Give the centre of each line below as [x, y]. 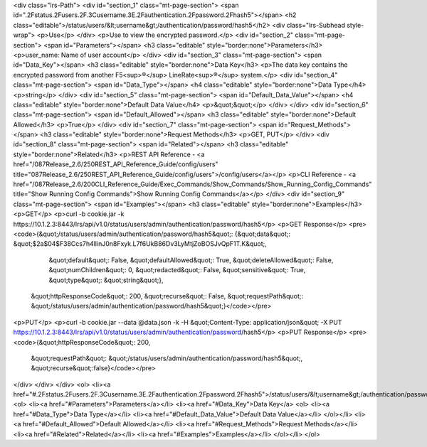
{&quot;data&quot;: [263, 234]
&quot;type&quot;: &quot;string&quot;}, [106, 280]
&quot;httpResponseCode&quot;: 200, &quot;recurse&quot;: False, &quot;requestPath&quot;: [167, 296]
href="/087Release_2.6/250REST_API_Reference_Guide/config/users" [116, 164]
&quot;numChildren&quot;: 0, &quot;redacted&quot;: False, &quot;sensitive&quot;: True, [177, 270]
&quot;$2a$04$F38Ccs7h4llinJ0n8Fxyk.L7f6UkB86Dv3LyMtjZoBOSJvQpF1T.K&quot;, [140, 244]
